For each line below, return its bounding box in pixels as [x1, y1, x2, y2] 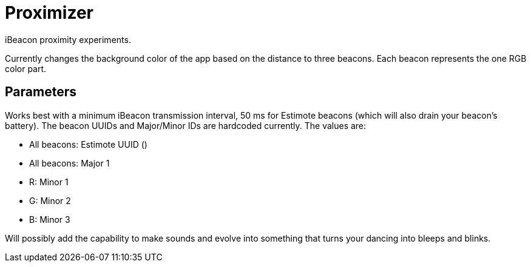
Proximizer [5, 2, 94, 23]
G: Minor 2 [29, 195, 71, 206]
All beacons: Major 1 [29, 157, 110, 168]
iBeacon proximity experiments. [5, 34, 131, 45]
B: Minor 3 [29, 214, 70, 225]
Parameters [5, 84, 76, 100]
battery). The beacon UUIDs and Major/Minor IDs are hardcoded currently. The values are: [5, 120, 367, 131]
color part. [5, 63, 47, 74]
